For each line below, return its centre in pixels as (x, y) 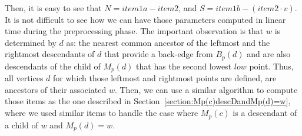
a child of (21, 125)
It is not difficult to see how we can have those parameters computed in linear (145, 19)
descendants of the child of (53, 66)
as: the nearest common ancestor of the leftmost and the (168, 42)
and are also (269, 54)
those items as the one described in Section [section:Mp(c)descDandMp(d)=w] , (148, 101)
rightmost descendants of (50, 54)
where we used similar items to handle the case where (102, 113)
